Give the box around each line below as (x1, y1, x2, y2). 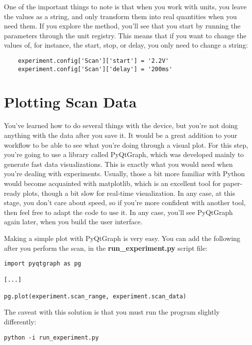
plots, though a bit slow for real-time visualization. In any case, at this (23, 187, 235, 198)
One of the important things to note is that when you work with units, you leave (4, 1, 247, 11)
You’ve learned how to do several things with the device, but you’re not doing (4, 120, 238, 131)
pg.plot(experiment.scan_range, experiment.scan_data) (4, 292, 187, 300)
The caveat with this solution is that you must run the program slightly (4, 307, 220, 317)
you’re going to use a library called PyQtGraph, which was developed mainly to (4, 149, 244, 159)
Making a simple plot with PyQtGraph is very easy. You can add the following (4, 233, 241, 243)
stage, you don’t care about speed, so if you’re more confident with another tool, (4, 197, 246, 208)
